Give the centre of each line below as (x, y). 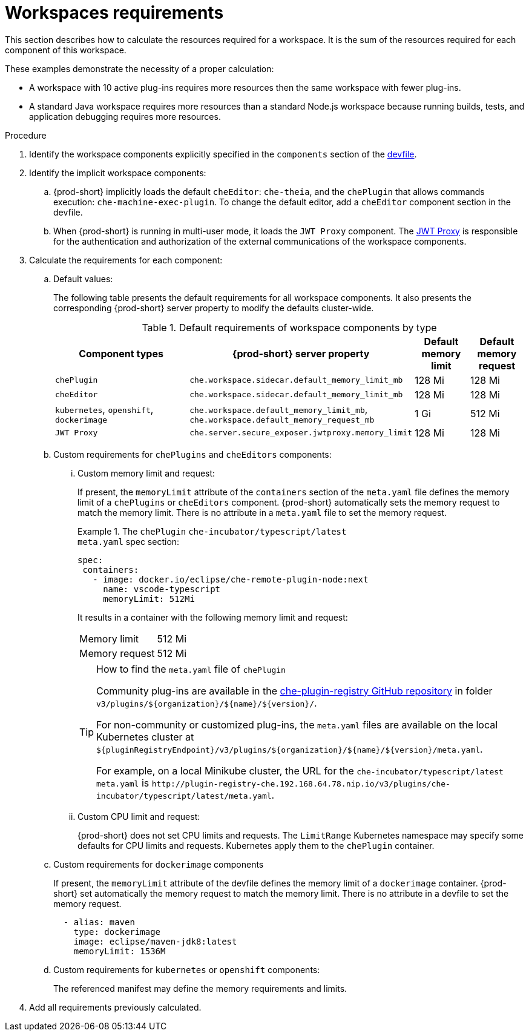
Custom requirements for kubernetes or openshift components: (187, 969)
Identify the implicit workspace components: (118, 173)
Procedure (26, 135)
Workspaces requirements (114, 13)
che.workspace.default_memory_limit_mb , (279, 409)
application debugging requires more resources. (125, 116)
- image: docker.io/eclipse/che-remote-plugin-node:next (231, 579)
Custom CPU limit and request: (139, 816)
